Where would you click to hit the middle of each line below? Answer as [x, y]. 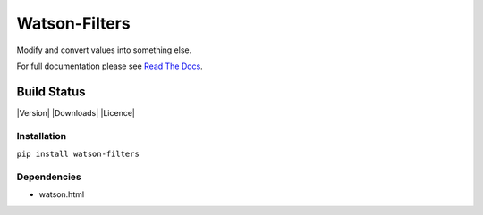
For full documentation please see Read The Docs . [110, 66]
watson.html [62, 194]
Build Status [51, 91]
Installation [42, 136]
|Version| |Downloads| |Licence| [76, 112]
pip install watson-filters [78, 153]
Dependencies [49, 177]
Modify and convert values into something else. [104, 50]
